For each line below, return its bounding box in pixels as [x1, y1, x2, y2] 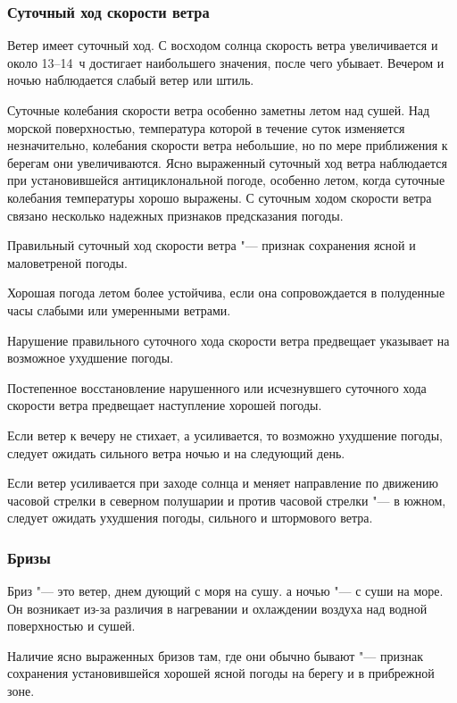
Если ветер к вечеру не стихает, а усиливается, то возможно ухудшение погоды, [7, 425, 443, 444]
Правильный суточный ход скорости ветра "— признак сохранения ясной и [7, 236, 416, 255]
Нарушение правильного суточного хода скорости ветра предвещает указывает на [7, 331, 450, 349]
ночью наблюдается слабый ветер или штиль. [7, 71, 254, 89]
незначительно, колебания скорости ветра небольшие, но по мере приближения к [7, 136, 448, 155]
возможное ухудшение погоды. [7, 348, 174, 367]
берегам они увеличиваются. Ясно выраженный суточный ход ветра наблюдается [7, 153, 447, 172]
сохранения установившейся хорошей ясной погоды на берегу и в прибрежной [7, 664, 435, 682]
